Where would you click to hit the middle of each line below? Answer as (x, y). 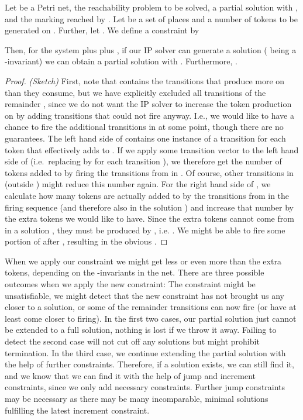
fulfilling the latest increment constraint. (77, 410)
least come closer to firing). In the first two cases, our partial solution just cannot (151, 318)
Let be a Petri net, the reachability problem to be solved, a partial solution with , (151, 7)
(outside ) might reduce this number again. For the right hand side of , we (138, 184)
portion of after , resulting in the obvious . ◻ (86, 241)
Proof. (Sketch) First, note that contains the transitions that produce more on (145, 80)
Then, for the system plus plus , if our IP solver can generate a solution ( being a (151, 49)
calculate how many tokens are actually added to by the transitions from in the (147, 195)
